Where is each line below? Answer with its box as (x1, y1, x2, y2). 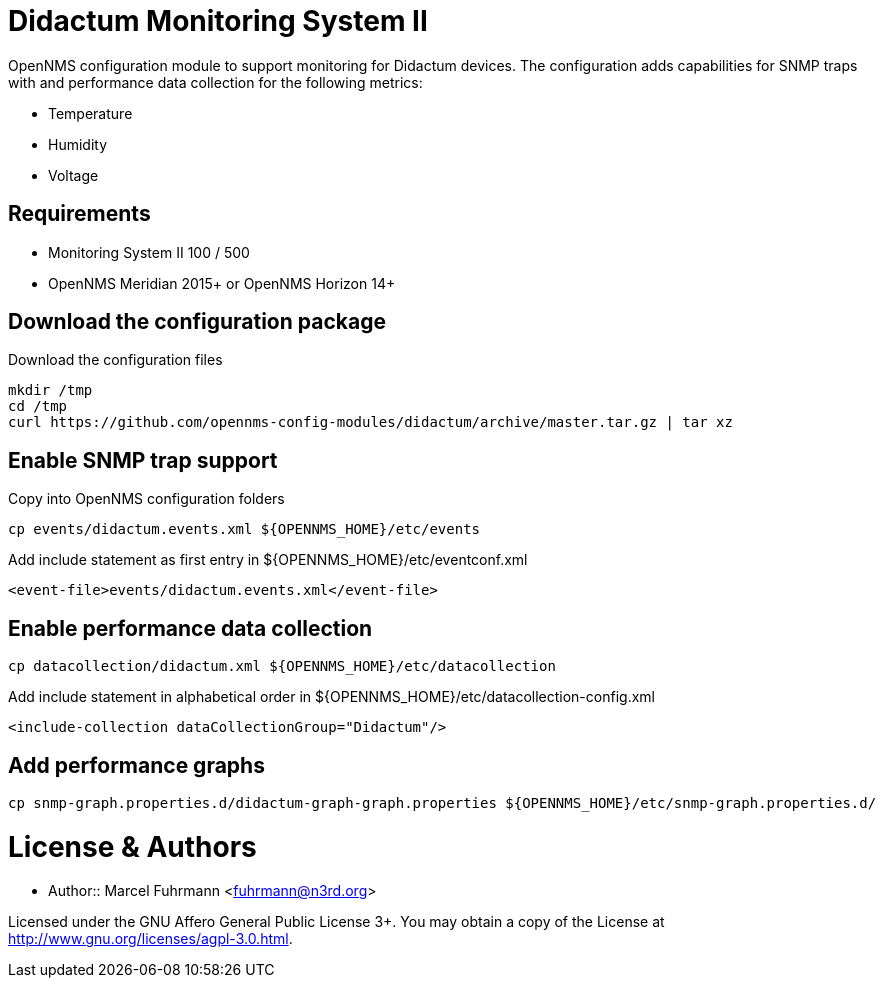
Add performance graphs (8, 752, 265, 778)
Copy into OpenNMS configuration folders (8, 490, 285, 508)
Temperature (48, 104, 133, 122)
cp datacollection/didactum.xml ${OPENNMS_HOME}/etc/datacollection (8, 658, 556, 675)
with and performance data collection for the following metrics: (8, 73, 423, 91)
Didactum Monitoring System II (8, 4, 428, 38)
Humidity (48, 135, 108, 153)
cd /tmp (8, 398, 68, 415)
